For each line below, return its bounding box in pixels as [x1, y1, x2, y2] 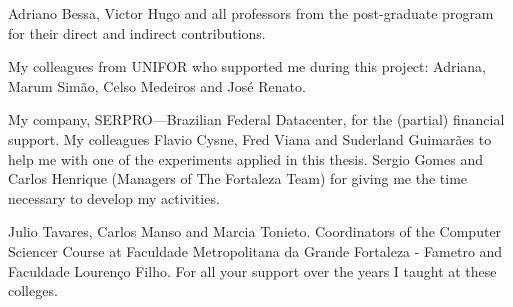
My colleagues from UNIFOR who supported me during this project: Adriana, [8, 56, 487, 77]
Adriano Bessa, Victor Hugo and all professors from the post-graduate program [8, 3, 494, 23]
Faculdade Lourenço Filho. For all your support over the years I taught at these [8, 260, 497, 281]
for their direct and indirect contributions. [8, 22, 266, 43]
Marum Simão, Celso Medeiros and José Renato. [8, 75, 306, 96]
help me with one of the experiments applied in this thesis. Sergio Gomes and [8, 148, 483, 169]
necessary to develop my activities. [8, 187, 220, 208]
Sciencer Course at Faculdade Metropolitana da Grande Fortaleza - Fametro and [8, 240, 503, 261]
